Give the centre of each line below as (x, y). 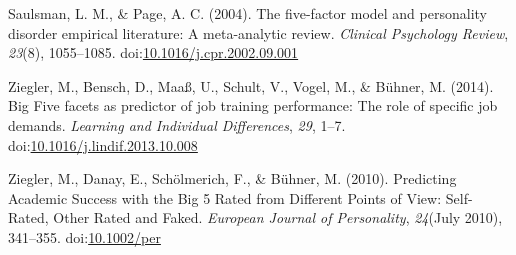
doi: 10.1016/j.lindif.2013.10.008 (103, 144)
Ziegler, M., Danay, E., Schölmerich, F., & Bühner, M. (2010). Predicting (232, 178)
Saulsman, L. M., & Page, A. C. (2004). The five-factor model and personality (247, 13)
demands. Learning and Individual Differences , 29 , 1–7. (177, 124)
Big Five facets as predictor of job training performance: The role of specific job (253, 105)
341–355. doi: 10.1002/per (84, 236)
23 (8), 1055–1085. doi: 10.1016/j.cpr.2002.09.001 (153, 52)
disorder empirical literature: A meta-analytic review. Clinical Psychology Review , (258, 32)
